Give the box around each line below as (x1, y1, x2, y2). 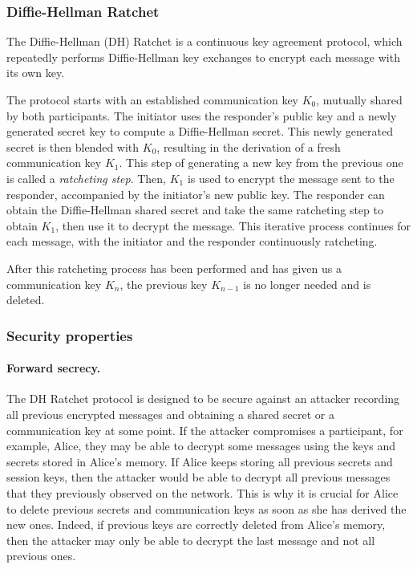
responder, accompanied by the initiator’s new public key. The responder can (6, 185, 385, 202)
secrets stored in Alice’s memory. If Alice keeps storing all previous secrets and (6, 453, 393, 469)
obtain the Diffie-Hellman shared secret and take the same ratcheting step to (6, 201, 383, 218)
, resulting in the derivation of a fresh (156, 138, 341, 155)
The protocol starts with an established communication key (6, 91, 298, 108)
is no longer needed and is (243, 275, 371, 292)
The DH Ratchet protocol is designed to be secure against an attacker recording (6, 390, 400, 407)
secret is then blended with (6, 138, 140, 155)
